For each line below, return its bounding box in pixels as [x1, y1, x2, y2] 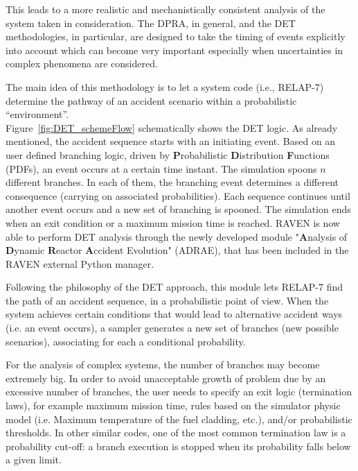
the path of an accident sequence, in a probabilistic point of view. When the [6, 293, 329, 307]
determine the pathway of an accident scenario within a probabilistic [6, 93, 297, 108]
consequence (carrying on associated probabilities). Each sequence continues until [6, 188, 350, 203]
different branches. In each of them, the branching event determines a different [6, 175, 339, 189]
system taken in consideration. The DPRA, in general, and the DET [6, 15, 296, 30]
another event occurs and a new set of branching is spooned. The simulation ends [6, 202, 351, 216]
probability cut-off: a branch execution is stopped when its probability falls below [6, 438, 351, 453]
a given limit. [6, 452, 62, 467]
